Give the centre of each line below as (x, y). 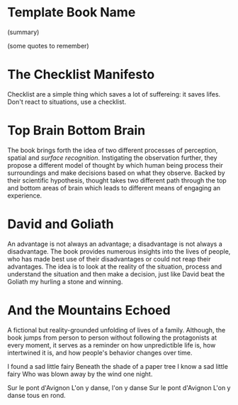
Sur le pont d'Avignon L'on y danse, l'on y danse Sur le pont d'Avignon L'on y (119, 387)
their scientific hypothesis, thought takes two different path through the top (117, 180)
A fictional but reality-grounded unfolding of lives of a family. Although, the (117, 330)
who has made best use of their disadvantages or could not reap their (109, 259)
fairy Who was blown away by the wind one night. (80, 374)
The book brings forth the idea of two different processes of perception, (113, 150)
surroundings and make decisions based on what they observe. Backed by (116, 173)
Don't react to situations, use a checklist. (67, 102)
